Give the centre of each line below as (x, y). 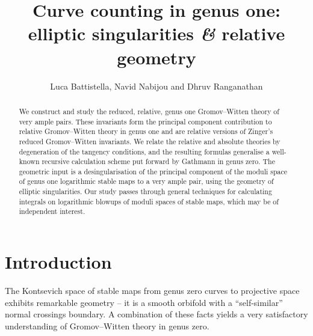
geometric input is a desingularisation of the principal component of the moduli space (153, 171)
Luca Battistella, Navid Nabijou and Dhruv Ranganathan (156, 86)
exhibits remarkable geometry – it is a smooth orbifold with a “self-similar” (144, 302)
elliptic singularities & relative (156, 34)
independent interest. (52, 211)
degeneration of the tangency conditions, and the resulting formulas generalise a (144, 151)
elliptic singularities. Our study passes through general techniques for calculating (145, 191)
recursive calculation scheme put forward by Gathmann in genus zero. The (158, 161)
